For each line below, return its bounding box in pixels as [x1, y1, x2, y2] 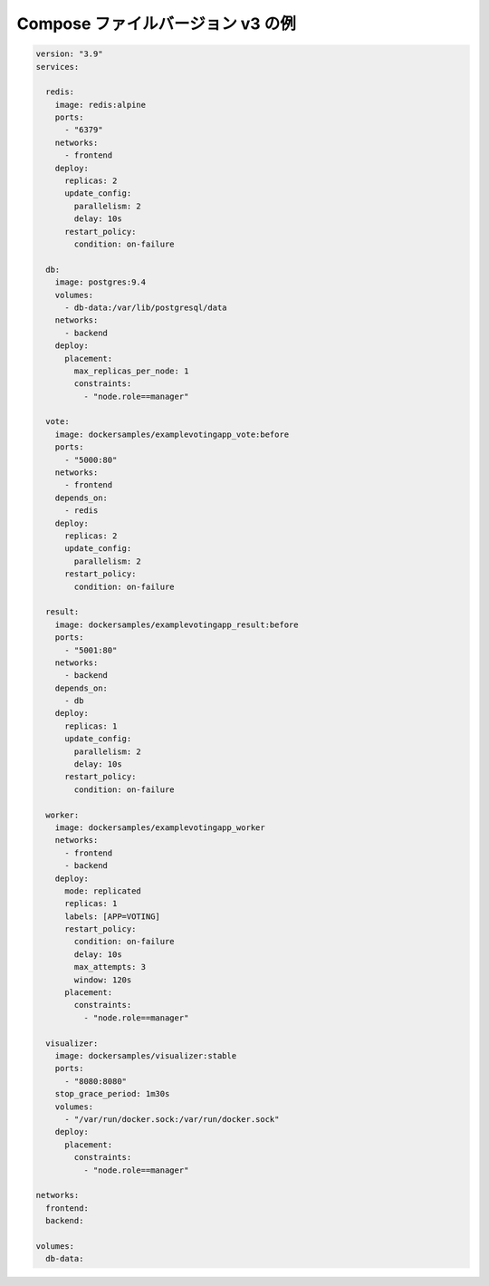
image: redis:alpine [54, 100, 147, 110]
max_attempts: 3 [73, 962, 147, 972]
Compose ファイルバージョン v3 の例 [16, 14, 296, 34]
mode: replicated [64, 885, 142, 896]
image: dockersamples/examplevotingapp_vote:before [54, 429, 290, 440]
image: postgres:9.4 [54, 277, 147, 287]
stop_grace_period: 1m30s [54, 1088, 170, 1099]
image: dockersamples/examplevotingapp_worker [54, 822, 266, 833]
